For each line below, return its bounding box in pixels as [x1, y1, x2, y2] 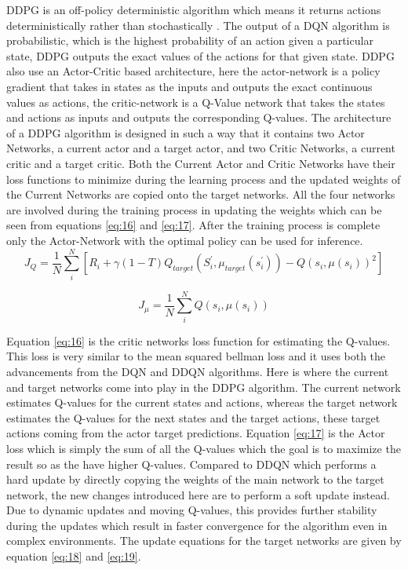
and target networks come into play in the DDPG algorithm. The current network [6, 378, 401, 395]
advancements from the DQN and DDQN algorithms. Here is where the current [6, 363, 389, 379]
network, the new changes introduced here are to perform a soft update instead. [6, 486, 390, 502]
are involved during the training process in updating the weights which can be [6, 201, 382, 217]
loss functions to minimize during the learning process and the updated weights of [6, 170, 401, 187]
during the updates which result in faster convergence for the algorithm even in [6, 517, 388, 533]
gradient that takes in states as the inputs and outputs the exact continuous [6, 78, 373, 94]
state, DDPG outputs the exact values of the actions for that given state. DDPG [6, 47, 395, 64]
